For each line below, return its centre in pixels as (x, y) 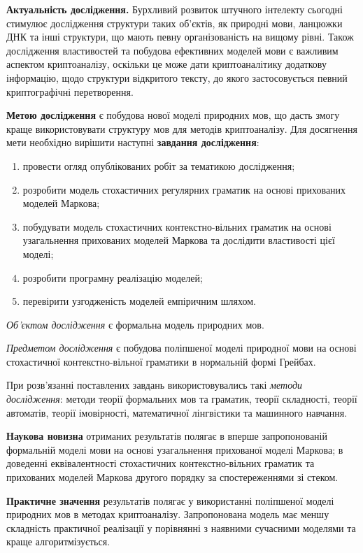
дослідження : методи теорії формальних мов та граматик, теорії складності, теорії (182, 399)
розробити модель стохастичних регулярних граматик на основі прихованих (184, 189)
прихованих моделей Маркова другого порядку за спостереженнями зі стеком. (172, 477)
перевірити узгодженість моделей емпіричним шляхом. (139, 301)
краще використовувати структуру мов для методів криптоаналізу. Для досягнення (182, 128)
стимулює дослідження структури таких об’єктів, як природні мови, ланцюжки (175, 23)
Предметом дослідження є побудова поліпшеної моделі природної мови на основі (181, 348)
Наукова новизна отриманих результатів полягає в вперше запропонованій (167, 436)
